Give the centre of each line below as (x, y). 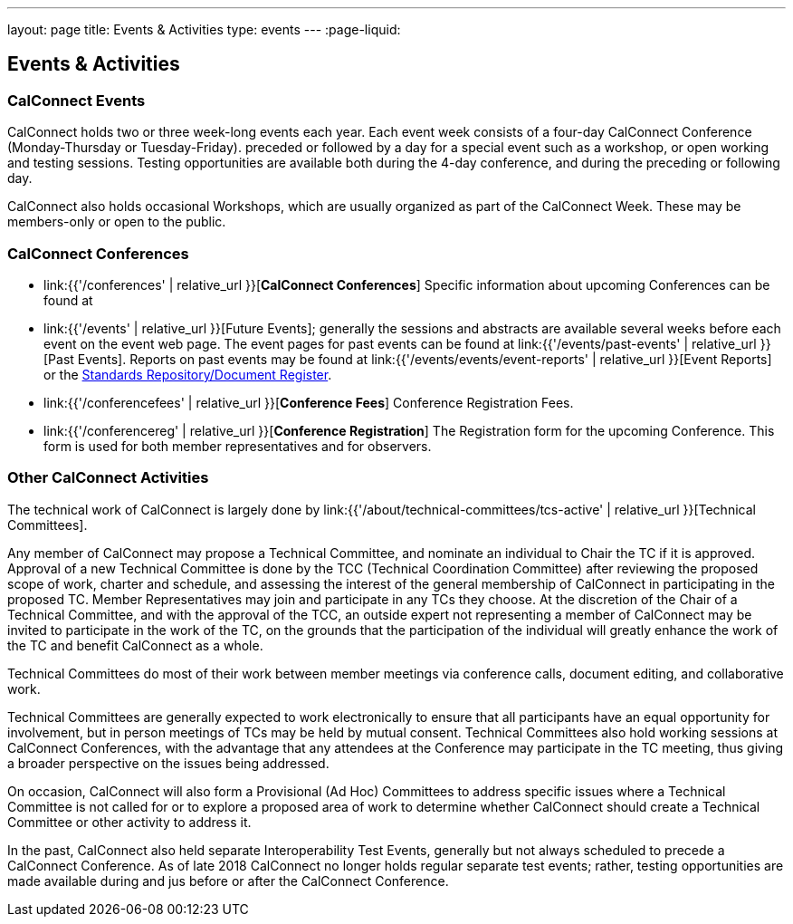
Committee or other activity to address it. (129, 822)
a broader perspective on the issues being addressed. (168, 763)
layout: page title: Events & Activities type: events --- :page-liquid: (204, 29)
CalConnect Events (76, 100)
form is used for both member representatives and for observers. (238, 446)
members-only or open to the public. (117, 222)
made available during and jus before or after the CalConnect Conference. (228, 881)
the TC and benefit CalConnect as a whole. (135, 645)
